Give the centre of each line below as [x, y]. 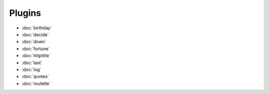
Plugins [25, 13]
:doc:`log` [32, 69]
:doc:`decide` [35, 34]
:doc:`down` [34, 42]
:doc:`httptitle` [36, 56]
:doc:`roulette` [36, 83]
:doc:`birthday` [37, 28]
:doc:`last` [32, 63]
